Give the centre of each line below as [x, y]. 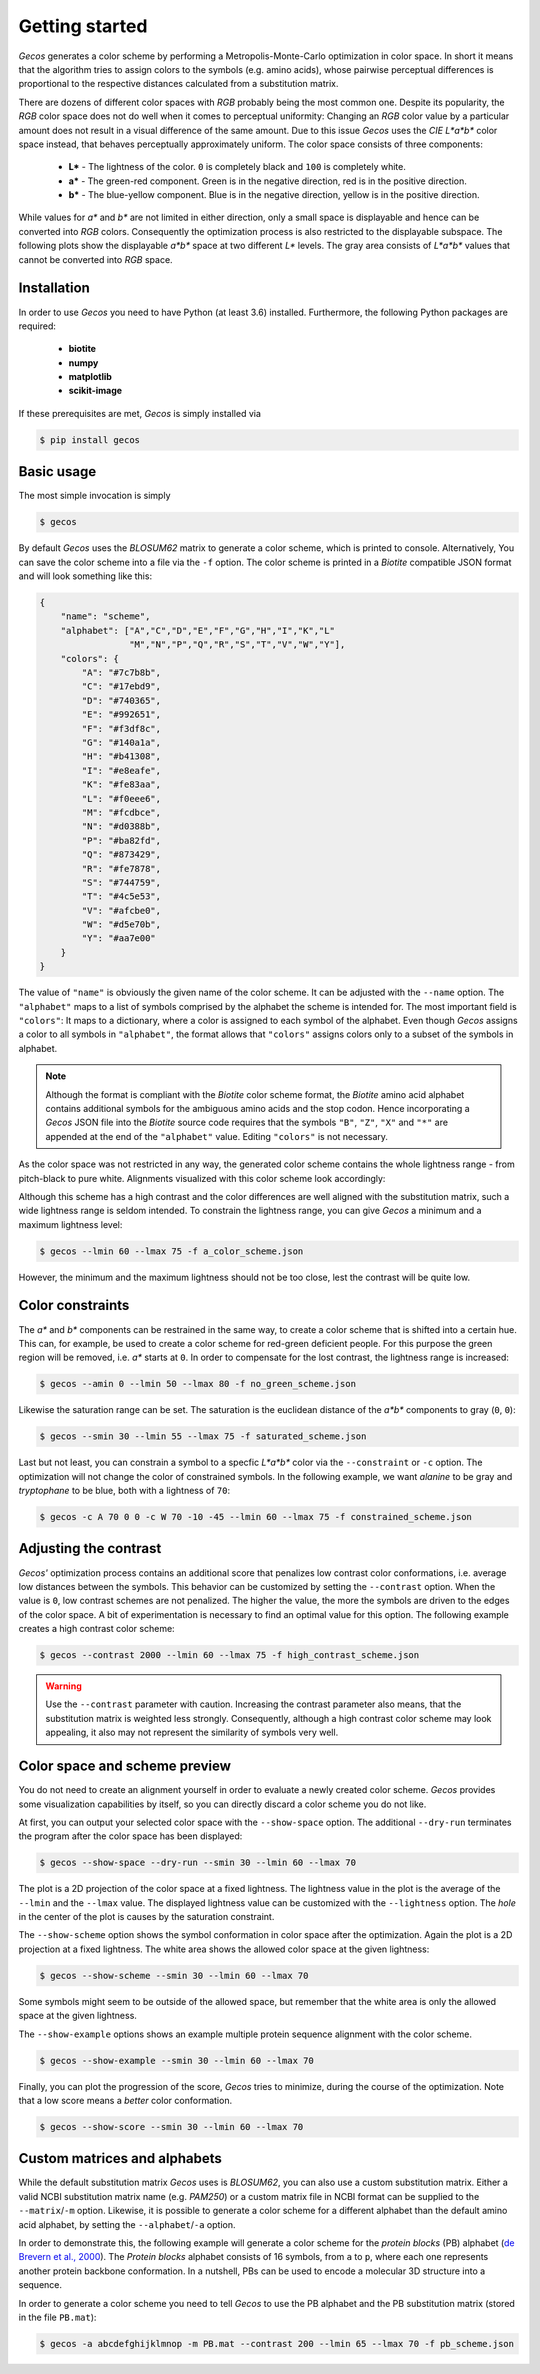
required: [37, 326]
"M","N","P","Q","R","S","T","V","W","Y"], [237, 644]
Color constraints [74, 1305]
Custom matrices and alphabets [120, 2158]
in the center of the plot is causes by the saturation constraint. [146, 1917]
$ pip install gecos [89, 439]
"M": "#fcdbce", [121, 812]
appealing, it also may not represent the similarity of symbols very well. [192, 1732]
